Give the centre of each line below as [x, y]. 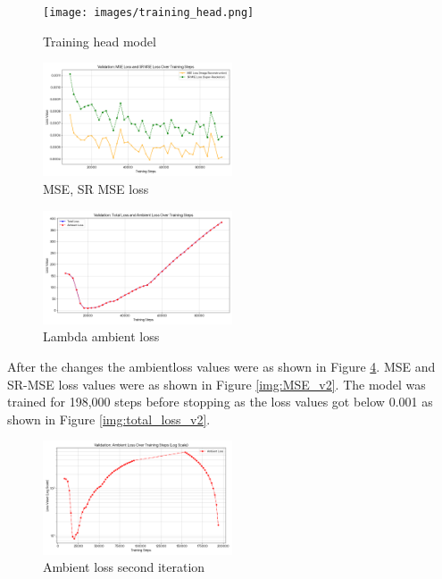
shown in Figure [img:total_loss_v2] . [109, 419]
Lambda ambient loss [101, 336]
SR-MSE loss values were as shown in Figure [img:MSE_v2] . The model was [217, 384]
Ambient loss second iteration [124, 567]
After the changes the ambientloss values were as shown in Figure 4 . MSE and [221, 366]
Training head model [100, 41]
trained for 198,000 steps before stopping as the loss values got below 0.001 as [220, 402]
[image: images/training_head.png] [149, 13]
